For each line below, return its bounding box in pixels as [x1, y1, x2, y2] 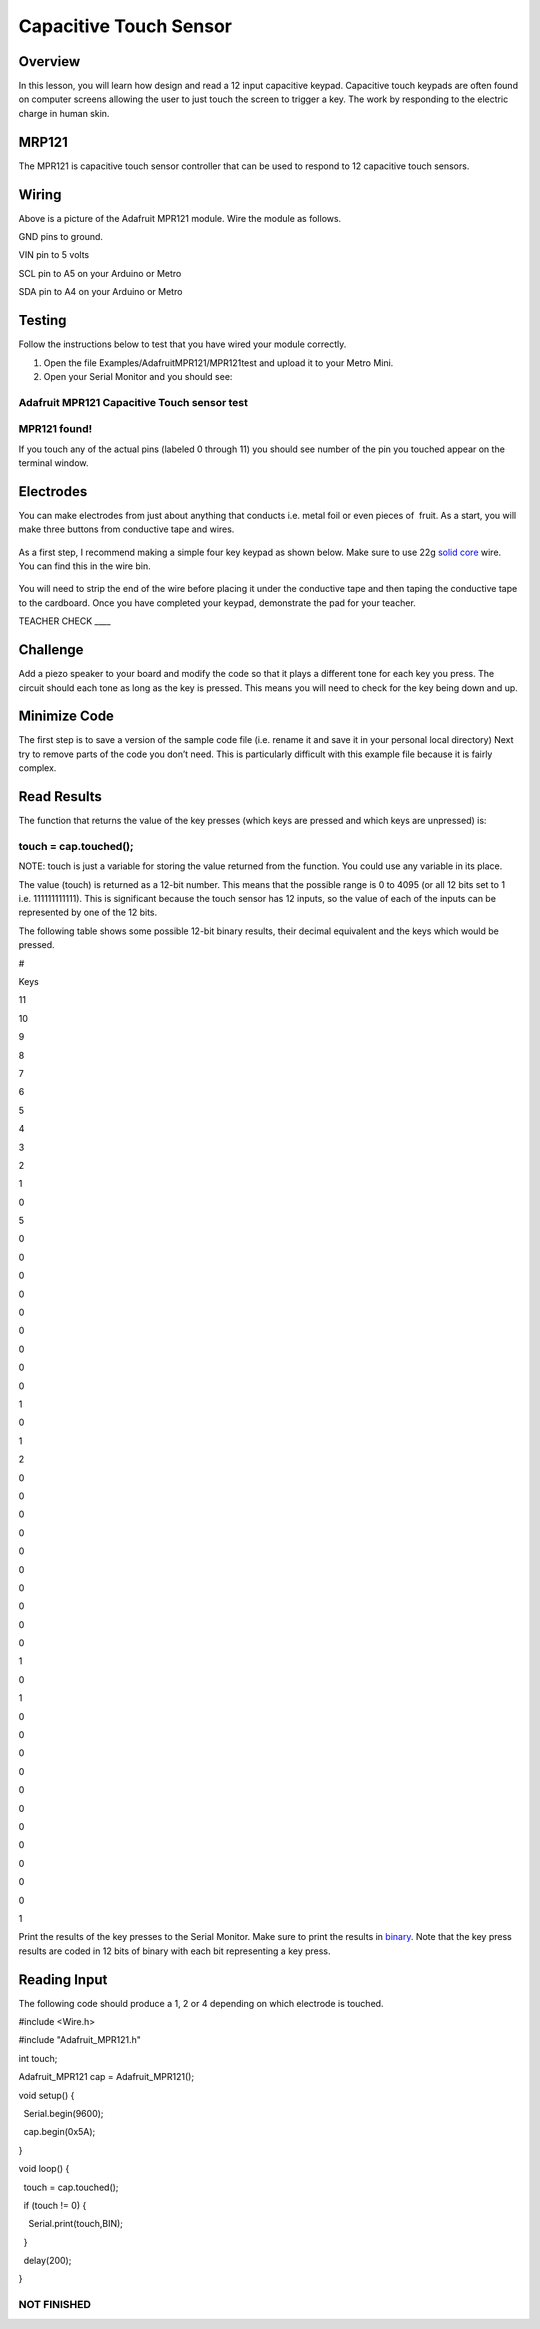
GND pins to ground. [18, 231, 104, 243]
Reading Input [18, 1971, 108, 1988]
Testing [18, 312, 67, 329]
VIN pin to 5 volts [18, 249, 90, 261]
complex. [18, 762, 57, 774]
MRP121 [18, 133, 69, 150]
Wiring [18, 186, 62, 203]
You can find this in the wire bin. [18, 560, 151, 572]
